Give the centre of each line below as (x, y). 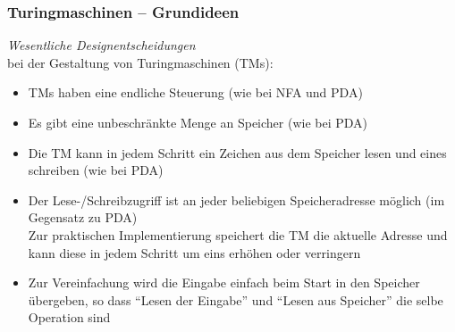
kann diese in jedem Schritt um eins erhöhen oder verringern (194, 252)
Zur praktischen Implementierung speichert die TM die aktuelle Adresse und (238, 234)
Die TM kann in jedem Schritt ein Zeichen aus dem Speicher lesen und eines (237, 152)
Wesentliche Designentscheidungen (101, 45)
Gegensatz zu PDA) (83, 217)
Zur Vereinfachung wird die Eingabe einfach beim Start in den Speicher (224, 282)
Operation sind (69, 317)
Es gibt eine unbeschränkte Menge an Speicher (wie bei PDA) (198, 122)
